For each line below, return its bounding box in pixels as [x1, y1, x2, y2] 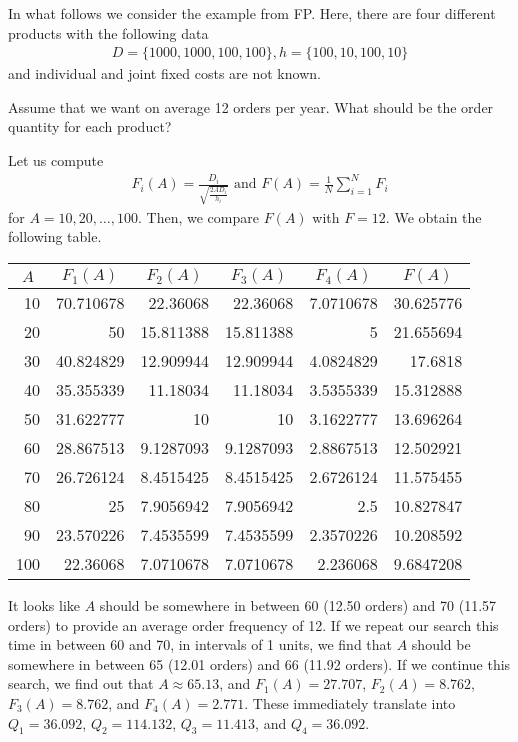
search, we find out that [8, 673, 154, 694]
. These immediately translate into [244, 692, 456, 713]
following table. [8, 226, 102, 247]
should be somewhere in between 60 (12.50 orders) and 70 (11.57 [99, 595, 497, 616]
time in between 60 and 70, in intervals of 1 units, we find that [8, 634, 393, 655]
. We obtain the [385, 206, 482, 227]
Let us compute [8, 150, 104, 170]
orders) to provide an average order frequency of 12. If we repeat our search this [8, 614, 499, 635]
